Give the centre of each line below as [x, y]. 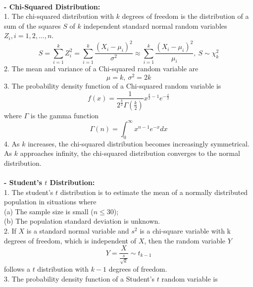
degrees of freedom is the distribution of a [185, 16]
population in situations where [50, 202]
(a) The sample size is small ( [49, 211]
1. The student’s [29, 192]
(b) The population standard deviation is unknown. [82, 221]
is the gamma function [65, 115]
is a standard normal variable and [78, 231]
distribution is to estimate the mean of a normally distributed [154, 192]
